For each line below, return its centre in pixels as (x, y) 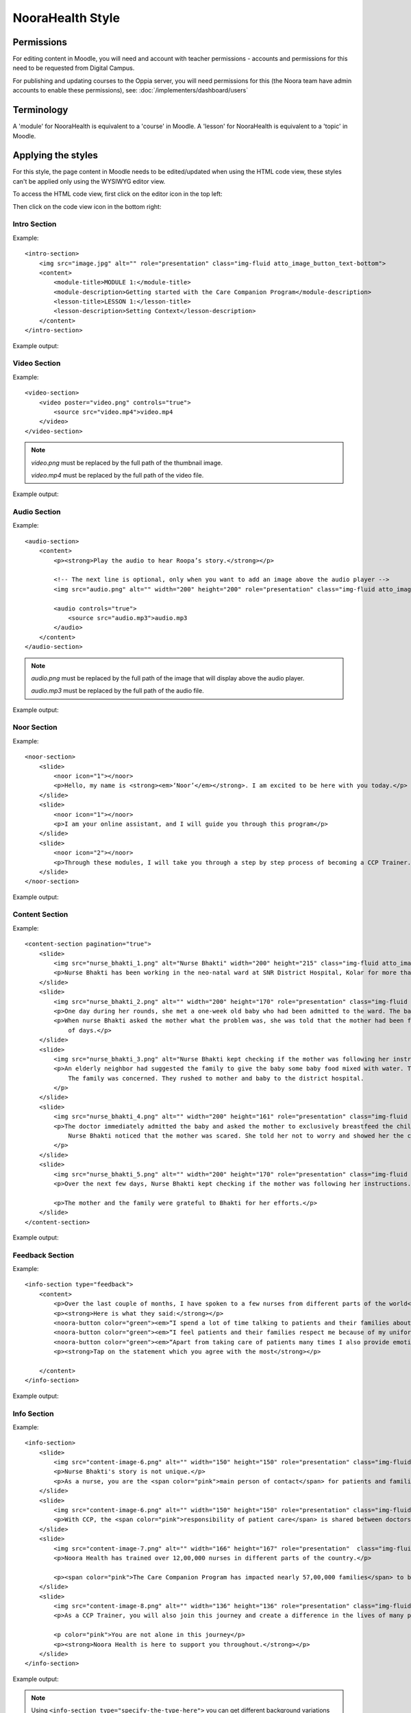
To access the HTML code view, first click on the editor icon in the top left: (117, 194)
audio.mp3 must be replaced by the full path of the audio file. (118, 691)
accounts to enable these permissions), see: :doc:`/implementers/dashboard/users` (130, 90)
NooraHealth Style (66, 18)
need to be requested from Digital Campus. (74, 68)
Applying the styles (55, 155)
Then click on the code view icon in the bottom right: (87, 206)
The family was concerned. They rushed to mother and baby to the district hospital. (216, 1078)
